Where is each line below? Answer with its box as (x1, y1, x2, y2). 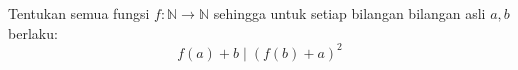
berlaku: (8, 22, 58, 43)
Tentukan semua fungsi (8, 3, 150, 23)
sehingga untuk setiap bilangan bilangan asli (213, 3, 486, 23)
